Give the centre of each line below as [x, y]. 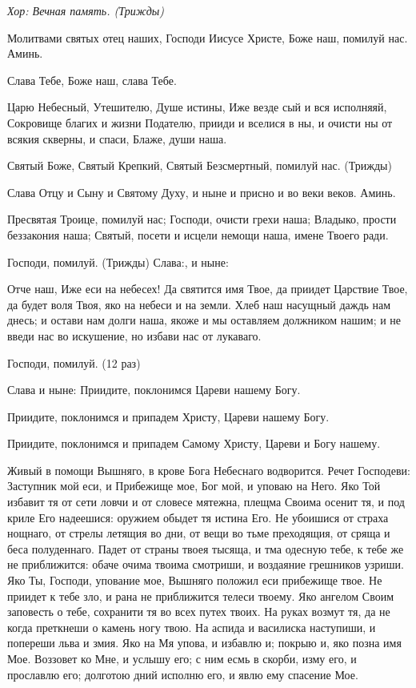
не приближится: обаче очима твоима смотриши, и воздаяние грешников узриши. [206, 564]
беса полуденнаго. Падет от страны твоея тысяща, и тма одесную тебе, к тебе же [206, 548]
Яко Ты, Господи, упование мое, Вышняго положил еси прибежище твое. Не [195, 580]
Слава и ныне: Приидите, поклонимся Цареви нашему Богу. [154, 390]
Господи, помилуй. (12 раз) [74, 362]
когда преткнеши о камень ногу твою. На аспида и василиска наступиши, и [192, 627]
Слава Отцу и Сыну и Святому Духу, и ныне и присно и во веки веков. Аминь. [202, 192]
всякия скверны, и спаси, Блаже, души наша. [117, 138]
